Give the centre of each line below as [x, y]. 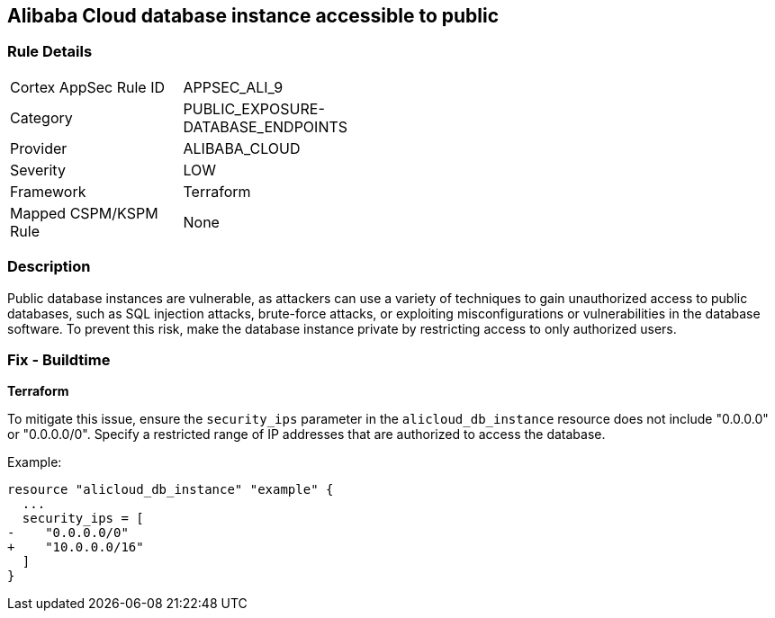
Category [41, 117]
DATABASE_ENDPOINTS [266, 126]
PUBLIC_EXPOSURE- [254, 108]
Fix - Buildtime [59, 359]
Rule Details [50, 52]
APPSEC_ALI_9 [233, 87]
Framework [48, 191]
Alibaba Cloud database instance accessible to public [253, 16]
